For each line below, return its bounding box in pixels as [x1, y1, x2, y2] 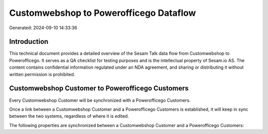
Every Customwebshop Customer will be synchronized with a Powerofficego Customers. [9, 97, 191, 103]
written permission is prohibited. [9, 71, 75, 77]
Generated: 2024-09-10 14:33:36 [9, 25, 77, 31]
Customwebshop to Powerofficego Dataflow [9, 7, 196, 18]
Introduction [9, 38, 49, 46]
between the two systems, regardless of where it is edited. [9, 113, 129, 119]
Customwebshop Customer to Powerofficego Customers [9, 84, 189, 92]
